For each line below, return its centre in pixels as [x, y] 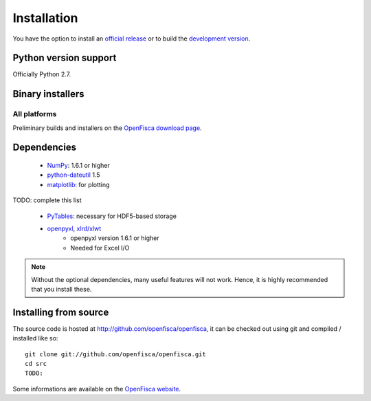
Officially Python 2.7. [42, 74]
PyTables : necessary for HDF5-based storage [112, 216]
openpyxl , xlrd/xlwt [74, 228]
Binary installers [49, 94]
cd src [36, 364]
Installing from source [61, 312]
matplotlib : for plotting [78, 184]
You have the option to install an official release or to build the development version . [132, 39]
